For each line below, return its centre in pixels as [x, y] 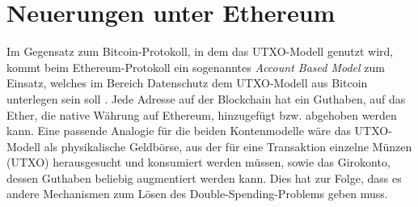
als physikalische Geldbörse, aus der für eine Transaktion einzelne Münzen [228, 146]
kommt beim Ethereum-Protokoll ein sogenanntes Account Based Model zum [196, 67]
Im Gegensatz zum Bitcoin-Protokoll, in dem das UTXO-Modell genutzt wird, [200, 51]
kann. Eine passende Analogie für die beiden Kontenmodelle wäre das [179, 131]
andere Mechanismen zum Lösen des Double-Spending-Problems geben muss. [197, 194]
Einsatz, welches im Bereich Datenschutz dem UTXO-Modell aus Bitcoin [187, 83]
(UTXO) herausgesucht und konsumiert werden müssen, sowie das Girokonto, [198, 162]
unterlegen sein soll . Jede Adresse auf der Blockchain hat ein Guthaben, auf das [206, 98]
